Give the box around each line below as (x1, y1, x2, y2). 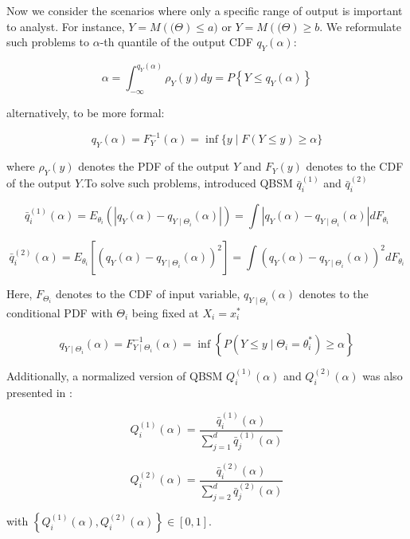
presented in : (6, 384, 72, 400)
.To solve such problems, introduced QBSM (81, 175, 293, 191)
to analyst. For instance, (6, 18, 125, 34)
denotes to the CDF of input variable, (55, 285, 240, 302)
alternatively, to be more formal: (6, 104, 165, 121)
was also (362, 367, 403, 384)
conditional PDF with (6, 304, 113, 321)
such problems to (6, 33, 90, 50)
